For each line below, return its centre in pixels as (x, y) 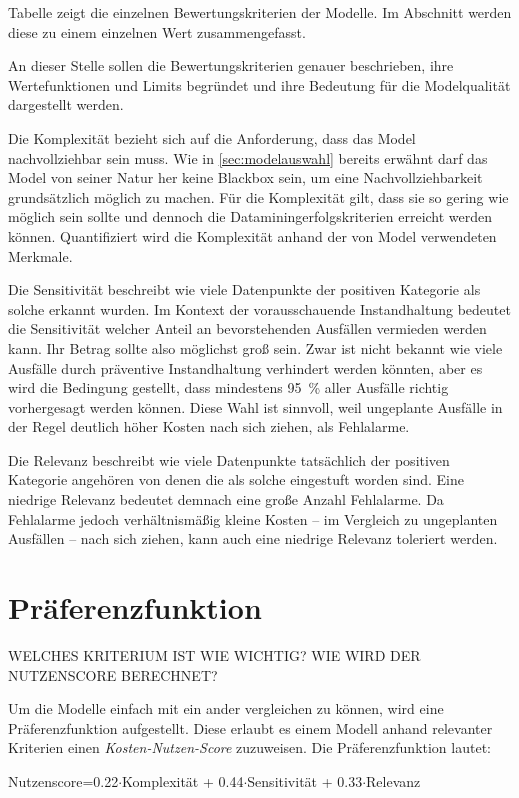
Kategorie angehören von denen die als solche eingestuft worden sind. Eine (236, 479)
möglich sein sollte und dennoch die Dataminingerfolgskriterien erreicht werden (250, 216)
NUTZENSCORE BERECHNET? (113, 674)
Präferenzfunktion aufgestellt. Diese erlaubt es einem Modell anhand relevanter (250, 727)
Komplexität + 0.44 (183, 780)
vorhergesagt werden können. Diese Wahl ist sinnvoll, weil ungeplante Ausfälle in (255, 406)
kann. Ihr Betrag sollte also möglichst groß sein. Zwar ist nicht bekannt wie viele (255, 347)
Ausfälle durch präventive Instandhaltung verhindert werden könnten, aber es (245, 367)
